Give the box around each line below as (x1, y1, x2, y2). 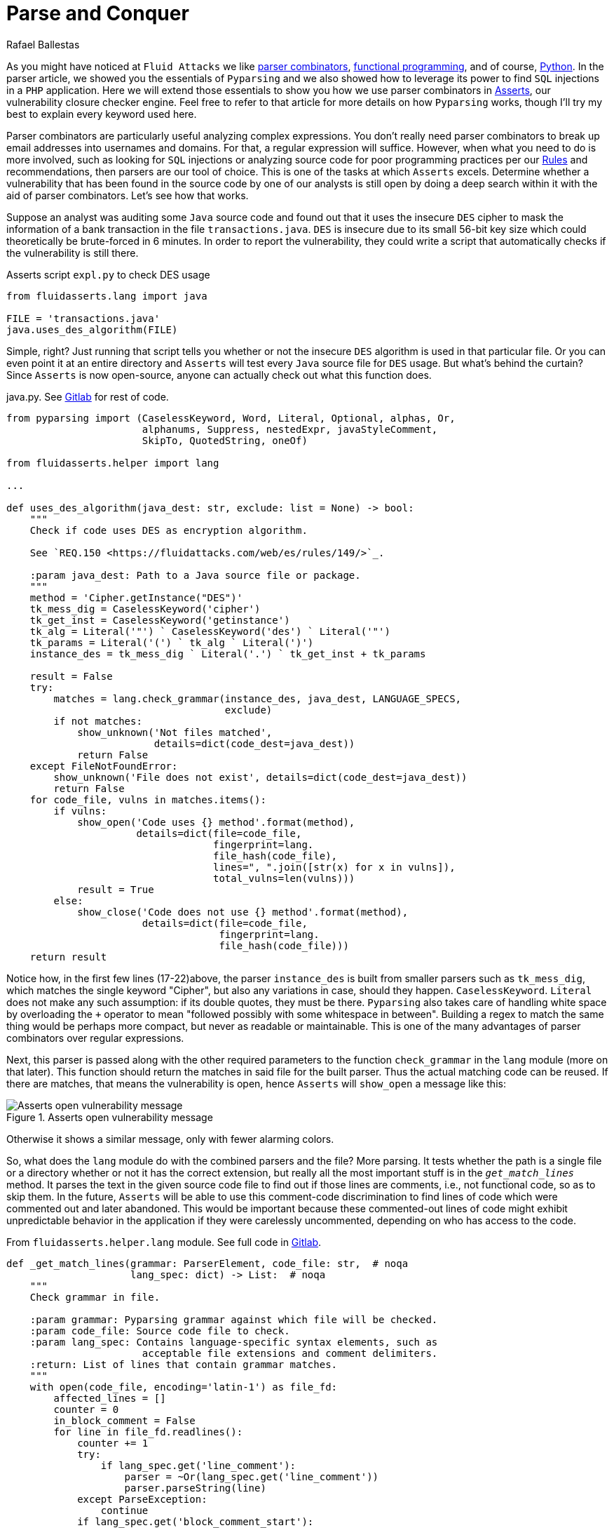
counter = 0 (53, 1403, 119, 1415)
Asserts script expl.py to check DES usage (6, 268, 210, 281)
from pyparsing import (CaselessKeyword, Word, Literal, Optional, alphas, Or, (6, 412, 456, 424)
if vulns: (53, 805, 107, 817)
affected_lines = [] (53, 1392, 166, 1404)
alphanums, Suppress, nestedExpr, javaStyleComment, (142, 423, 438, 435)
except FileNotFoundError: (29, 760, 178, 772)
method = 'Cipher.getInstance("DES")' (29, 591, 243, 603)
